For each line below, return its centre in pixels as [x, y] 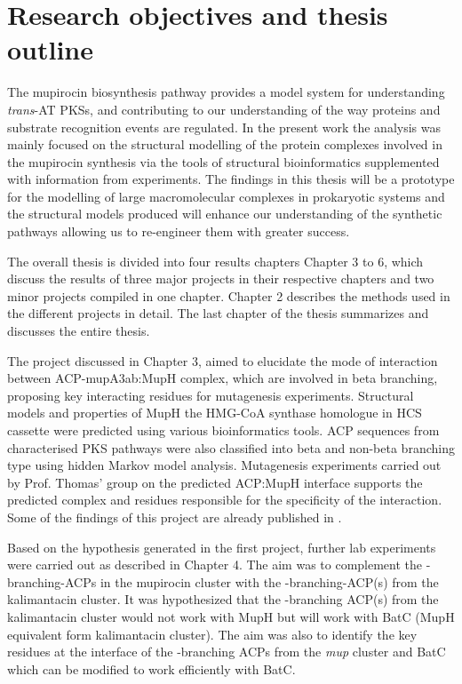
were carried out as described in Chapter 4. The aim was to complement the [215, 565]
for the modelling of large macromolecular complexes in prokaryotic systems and [226, 196]
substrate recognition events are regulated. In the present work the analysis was [224, 127]
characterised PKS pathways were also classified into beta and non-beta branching [231, 447]
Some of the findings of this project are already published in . [175, 517]
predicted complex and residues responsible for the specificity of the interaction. [225, 500]
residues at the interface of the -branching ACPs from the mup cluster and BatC [227, 652]
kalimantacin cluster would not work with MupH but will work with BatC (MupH [231, 616]
